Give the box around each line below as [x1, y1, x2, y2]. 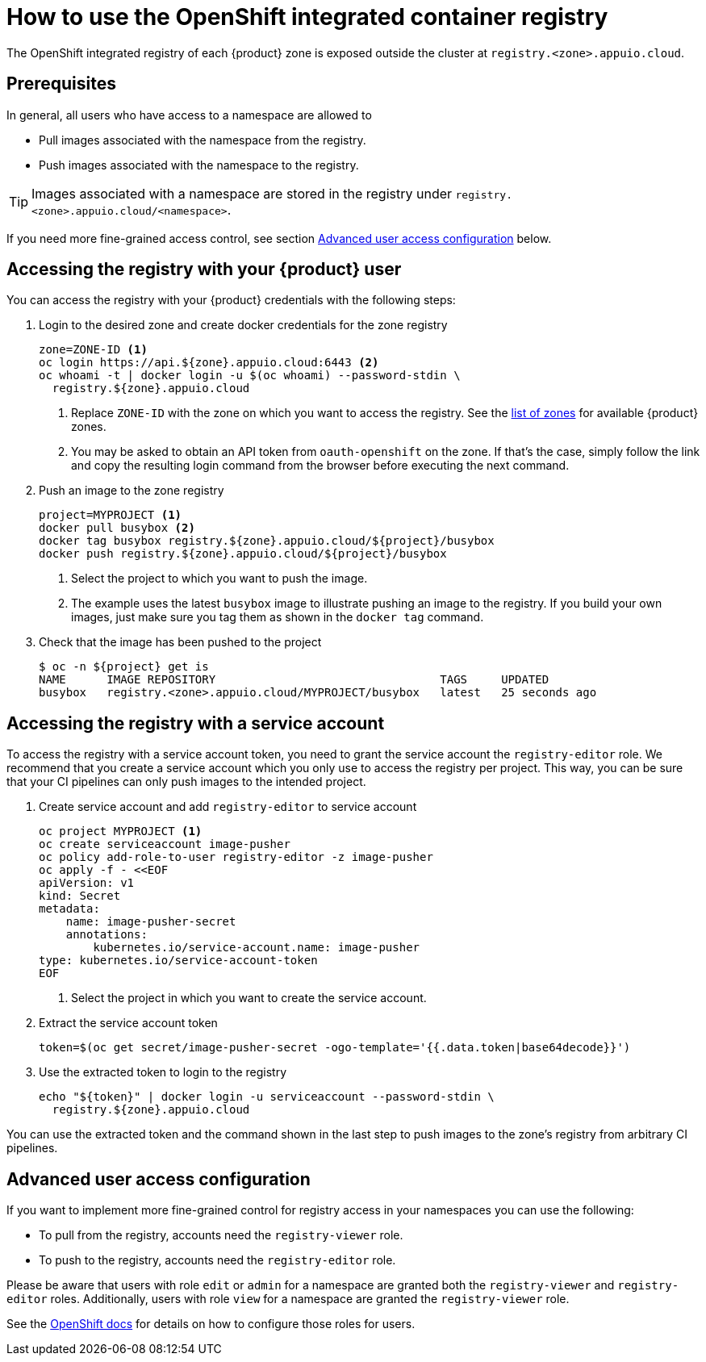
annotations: [65, 928, 148, 942]
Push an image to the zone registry [39, 483, 224, 498]
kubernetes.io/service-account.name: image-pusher [93, 941, 420, 955]
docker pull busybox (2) [39, 521, 195, 535]
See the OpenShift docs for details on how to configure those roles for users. [6, 1317, 416, 1331]
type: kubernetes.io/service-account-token [39, 954, 318, 967]
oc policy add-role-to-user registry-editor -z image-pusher [39, 850, 433, 864]
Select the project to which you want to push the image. [71, 571, 368, 586]
